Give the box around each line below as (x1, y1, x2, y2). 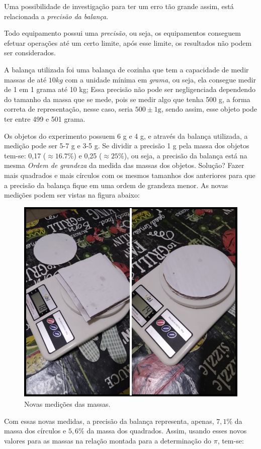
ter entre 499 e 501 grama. (4, 113, 85, 124)
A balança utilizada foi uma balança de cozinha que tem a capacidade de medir (4, 64, 249, 74)
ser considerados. (4, 47, 56, 58)
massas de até (4, 74, 47, 84)
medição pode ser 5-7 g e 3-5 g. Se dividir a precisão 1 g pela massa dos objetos (4, 140, 249, 151)
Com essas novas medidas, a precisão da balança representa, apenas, (4, 415, 214, 426)
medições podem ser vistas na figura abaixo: (4, 190, 140, 200)
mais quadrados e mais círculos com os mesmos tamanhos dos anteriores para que (4, 169, 255, 180)
